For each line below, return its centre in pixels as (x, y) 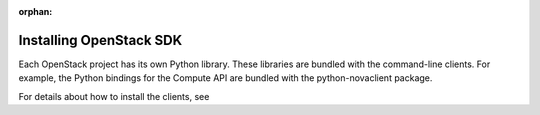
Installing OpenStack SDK (100, 40)
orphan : (35, 11)
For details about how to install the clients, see (114, 96)
